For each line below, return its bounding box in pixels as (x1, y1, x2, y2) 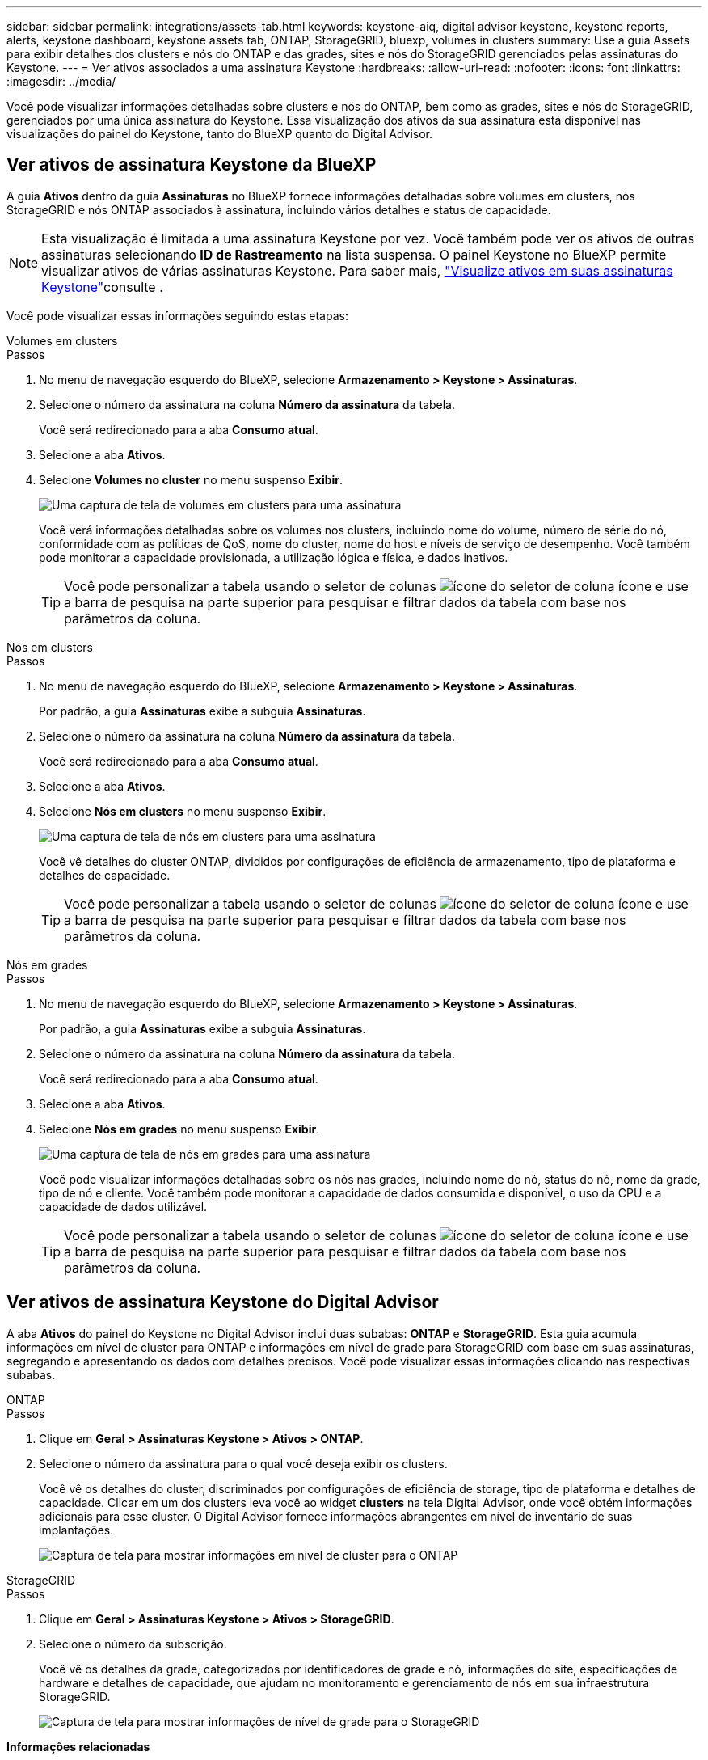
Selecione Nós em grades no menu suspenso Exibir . (39, 1121, 320, 1136)
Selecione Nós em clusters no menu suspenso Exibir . (39, 804, 327, 818)
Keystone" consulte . (41, 278, 163, 295)
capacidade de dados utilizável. (39, 1199, 208, 1213)
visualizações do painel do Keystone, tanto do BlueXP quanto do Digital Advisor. (6, 127, 433, 141)
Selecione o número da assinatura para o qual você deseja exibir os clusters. (39, 1456, 448, 1471)
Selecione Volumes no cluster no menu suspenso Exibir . (39, 472, 343, 487)
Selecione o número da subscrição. (39, 1636, 227, 1651)
